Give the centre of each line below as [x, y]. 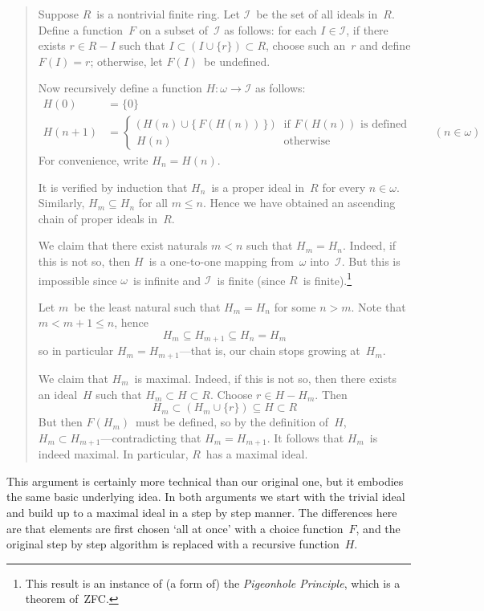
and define [385, 45]
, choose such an [306, 45]
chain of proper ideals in [98, 218]
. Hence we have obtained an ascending [299, 203]
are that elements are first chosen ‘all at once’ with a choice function [175, 528]
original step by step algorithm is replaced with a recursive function [173, 544]
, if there [367, 29]
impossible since [77, 280]
